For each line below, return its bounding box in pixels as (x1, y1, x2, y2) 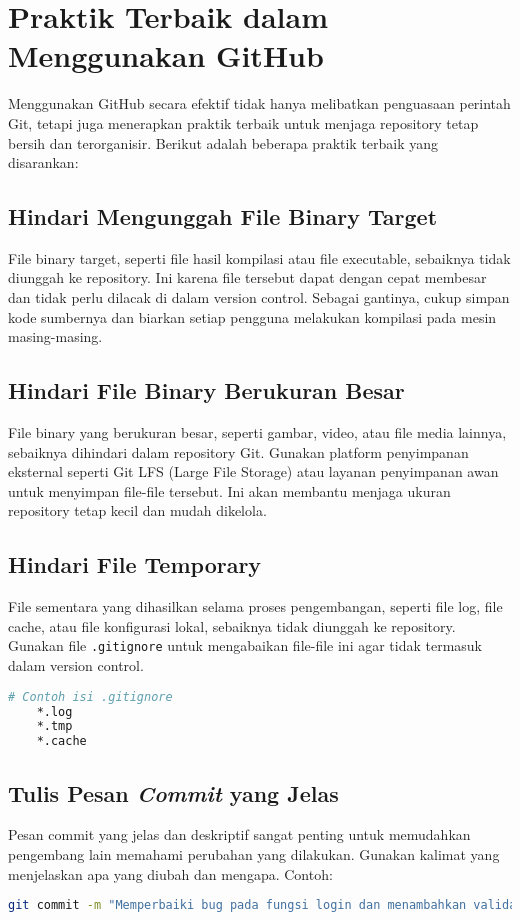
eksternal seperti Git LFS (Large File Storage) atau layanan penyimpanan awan (8, 461, 499, 482)
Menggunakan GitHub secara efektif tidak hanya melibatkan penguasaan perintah (8, 93, 511, 114)
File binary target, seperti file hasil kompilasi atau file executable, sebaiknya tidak (8, 247, 511, 268)
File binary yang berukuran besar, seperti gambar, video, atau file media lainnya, (8, 422, 507, 443)
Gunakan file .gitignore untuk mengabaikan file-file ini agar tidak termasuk (8, 635, 483, 656)
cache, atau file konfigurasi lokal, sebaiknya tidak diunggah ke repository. (8, 615, 456, 636)
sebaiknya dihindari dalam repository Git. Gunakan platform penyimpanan (8, 441, 469, 462)
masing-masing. (8, 326, 103, 347)
